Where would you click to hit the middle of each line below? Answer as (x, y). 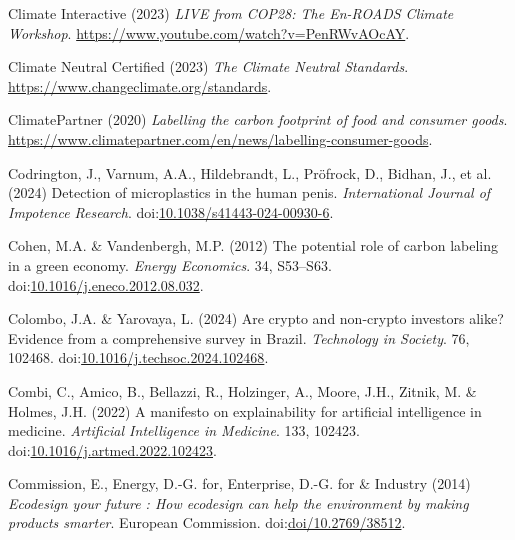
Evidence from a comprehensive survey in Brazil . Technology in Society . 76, (239, 337)
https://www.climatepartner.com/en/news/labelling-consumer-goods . (220, 138)
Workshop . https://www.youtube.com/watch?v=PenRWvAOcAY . (209, 32)
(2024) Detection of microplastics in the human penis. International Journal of (249, 192)
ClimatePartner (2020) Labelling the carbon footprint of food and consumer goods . (258, 119)
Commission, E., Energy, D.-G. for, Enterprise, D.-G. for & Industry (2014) (239, 483)
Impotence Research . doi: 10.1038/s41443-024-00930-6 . (171, 211)
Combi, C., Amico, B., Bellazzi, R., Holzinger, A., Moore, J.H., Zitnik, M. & (242, 390)
